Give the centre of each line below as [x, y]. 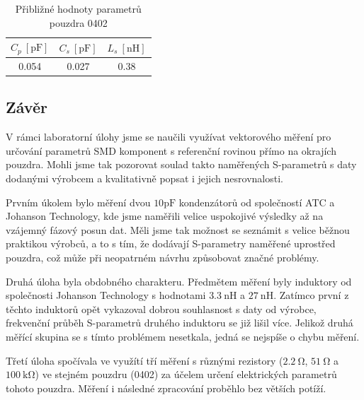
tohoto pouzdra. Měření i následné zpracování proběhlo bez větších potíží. [166, 388]
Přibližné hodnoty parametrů [78, 8]
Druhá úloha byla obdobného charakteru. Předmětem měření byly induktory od [179, 281]
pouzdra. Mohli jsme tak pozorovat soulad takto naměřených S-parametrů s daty [181, 164]
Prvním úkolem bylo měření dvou [78, 202]
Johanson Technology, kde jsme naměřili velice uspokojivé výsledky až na [165, 216]
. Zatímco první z [311, 295]
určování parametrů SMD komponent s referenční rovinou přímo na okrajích [171, 150]
